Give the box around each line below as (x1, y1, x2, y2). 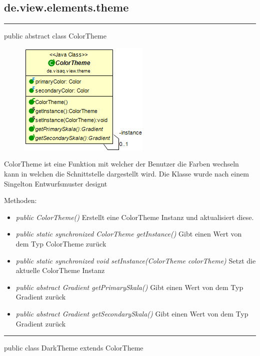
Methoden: (4, 195, 37, 205)
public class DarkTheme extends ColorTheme (4, 342, 143, 353)
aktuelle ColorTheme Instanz (15, 265, 105, 275)
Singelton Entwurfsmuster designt (4, 178, 107, 188)
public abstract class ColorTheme (4, 30, 106, 41)
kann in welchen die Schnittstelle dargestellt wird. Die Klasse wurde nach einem (4, 168, 249, 178)
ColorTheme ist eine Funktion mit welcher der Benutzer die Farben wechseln (4, 158, 239, 169)
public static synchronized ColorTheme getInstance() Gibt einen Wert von (15, 228, 242, 239)
